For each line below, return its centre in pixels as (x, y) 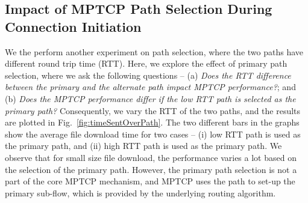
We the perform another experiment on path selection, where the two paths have (154, 51)
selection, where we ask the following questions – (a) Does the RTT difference (148, 75)
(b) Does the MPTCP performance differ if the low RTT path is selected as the (150, 98)
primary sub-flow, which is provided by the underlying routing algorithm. (140, 192)
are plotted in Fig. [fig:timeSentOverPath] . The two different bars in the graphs (152, 122)
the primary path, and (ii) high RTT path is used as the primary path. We (143, 146)
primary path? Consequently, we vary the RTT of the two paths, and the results (153, 110)
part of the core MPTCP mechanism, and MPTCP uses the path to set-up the (150, 181)
